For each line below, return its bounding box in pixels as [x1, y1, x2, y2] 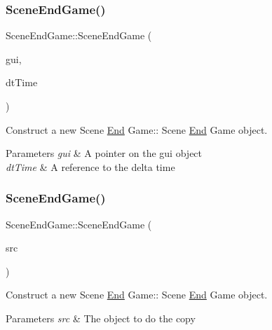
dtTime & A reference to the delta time [6, 159, 175, 174]
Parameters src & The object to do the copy [6, 310, 196, 325]
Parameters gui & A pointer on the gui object [6, 146, 203, 160]
